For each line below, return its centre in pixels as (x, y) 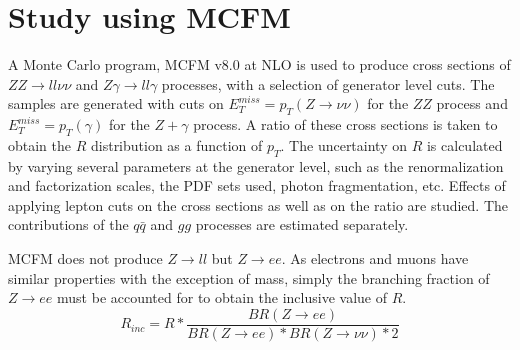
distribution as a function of (176, 144)
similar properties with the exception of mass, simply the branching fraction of (249, 277)
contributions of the (68, 224)
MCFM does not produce (85, 258)
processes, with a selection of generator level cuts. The (328, 83)
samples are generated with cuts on (116, 103)
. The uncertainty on (343, 144)
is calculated (464, 144)
